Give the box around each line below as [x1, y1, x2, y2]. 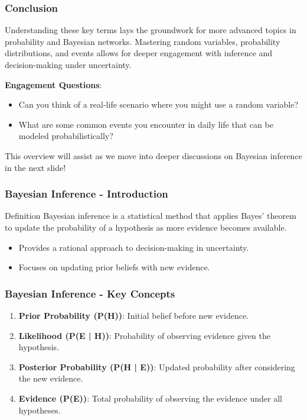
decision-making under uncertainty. [5, 59, 132, 70]
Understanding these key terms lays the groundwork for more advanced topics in [5, 24, 296, 36]
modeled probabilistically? [18, 130, 113, 142]
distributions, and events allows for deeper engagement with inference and [5, 47, 273, 59]
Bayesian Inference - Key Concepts [5, 286, 175, 301]
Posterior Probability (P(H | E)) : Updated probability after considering [18, 360, 295, 373]
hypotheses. [18, 403, 61, 416]
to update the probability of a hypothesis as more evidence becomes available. [5, 221, 287, 233]
